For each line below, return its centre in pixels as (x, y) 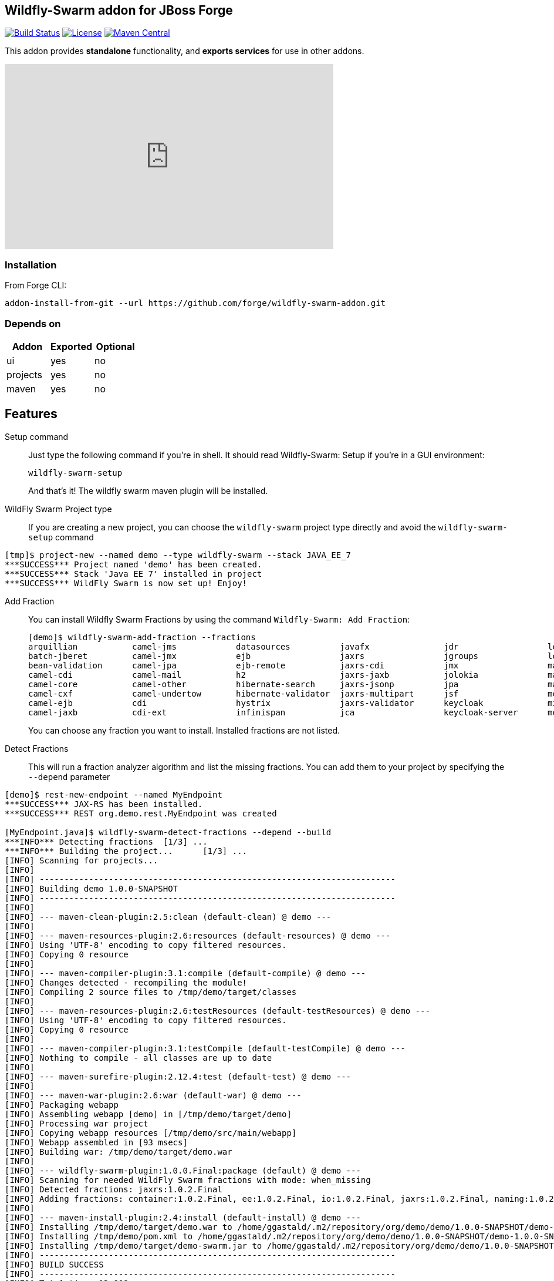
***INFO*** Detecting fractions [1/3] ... (106, 841)
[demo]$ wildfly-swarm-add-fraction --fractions (142, 637)
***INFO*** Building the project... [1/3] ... (126, 851)
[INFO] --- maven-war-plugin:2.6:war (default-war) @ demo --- (153, 1095)
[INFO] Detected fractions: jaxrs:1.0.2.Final (114, 1189)
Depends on (33, 323)
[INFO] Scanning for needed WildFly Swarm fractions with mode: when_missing (188, 1180)
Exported (72, 346)
